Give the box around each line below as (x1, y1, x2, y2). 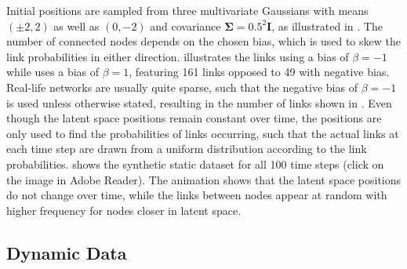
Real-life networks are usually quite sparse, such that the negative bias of (6, 78, 358, 95)
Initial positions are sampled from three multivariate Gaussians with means (6, 2, 369, 18)
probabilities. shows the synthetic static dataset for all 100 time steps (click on (6, 155, 384, 172)
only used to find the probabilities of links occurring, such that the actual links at (6, 125, 399, 141)
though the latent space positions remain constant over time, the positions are (6, 110, 382, 126)
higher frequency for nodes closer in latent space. (6, 202, 242, 218)
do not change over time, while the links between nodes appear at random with (6, 187, 387, 203)
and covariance (150, 17, 221, 34)
